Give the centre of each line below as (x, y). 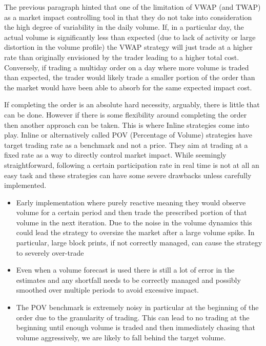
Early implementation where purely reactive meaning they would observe (131, 202)
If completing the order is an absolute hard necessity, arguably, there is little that (132, 104)
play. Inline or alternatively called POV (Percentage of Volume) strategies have (128, 135)
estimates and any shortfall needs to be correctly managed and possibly (128, 280)
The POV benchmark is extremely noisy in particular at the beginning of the (137, 307)
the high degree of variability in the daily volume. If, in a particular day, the (124, 27)
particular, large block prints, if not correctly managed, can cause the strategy (139, 243)
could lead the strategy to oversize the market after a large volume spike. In (135, 232)
